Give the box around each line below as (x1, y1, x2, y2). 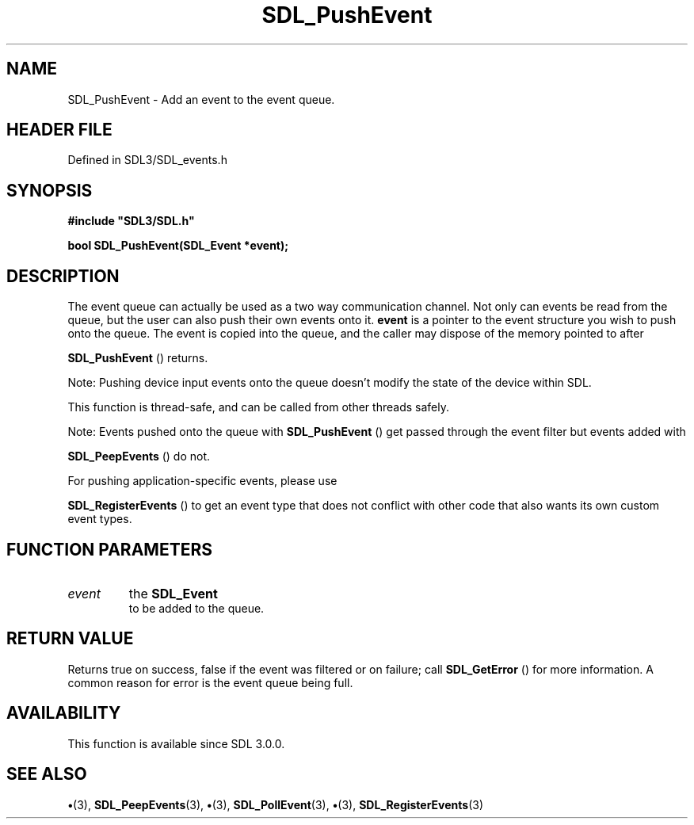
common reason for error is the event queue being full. (67, 675, 353, 689)
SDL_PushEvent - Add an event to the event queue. (67, 92, 335, 106)
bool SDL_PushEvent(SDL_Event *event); (67, 239, 289, 253)
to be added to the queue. (128, 601, 265, 615)
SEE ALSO (6, 764, 87, 785)
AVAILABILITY (6, 703, 121, 724)
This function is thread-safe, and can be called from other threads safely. (67, 400, 449, 414)
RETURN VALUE (6, 628, 134, 649)
